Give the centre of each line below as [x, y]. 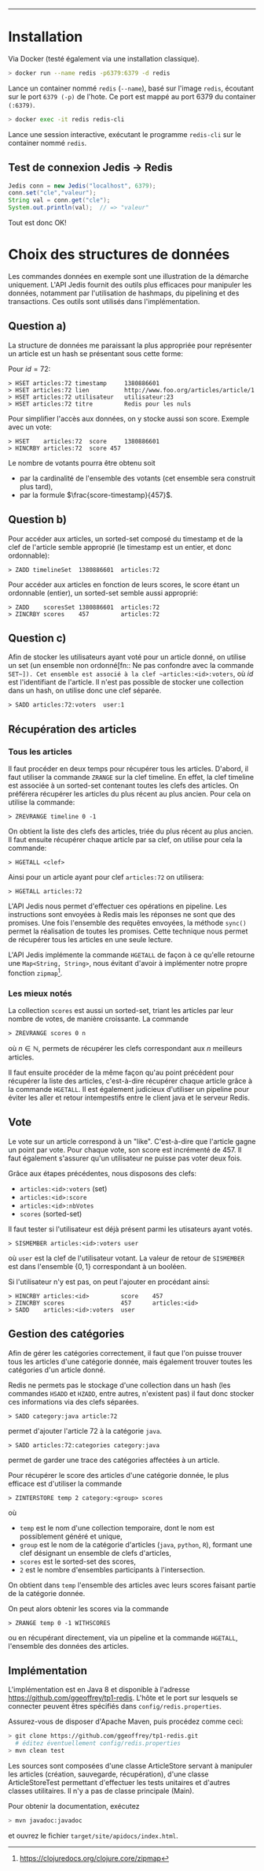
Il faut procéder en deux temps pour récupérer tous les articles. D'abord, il [128, 769]
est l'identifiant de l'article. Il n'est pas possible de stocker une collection [126, 682]
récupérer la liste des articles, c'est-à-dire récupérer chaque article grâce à [130, 1081]
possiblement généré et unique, [71, 1536]
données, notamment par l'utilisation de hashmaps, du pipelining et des [124, 293]
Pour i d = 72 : [29, 369]
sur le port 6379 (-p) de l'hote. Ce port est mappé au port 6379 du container [132, 96]
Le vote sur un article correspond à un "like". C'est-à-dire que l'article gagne [132, 1141]
